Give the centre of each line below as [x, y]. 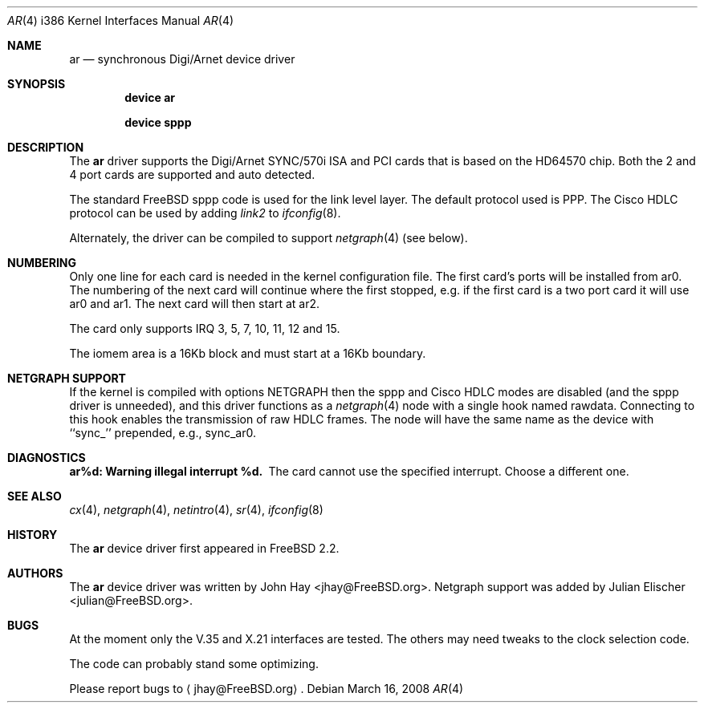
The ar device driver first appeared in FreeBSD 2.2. [204, 548]
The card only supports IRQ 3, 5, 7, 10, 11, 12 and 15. [205, 328]
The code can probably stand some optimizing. [194, 664]
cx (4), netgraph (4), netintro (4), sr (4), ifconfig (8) [196, 510]
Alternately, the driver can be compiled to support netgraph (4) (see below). [269, 238]
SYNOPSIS [37, 84]
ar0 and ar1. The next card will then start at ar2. [195, 304]
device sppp [158, 122]
